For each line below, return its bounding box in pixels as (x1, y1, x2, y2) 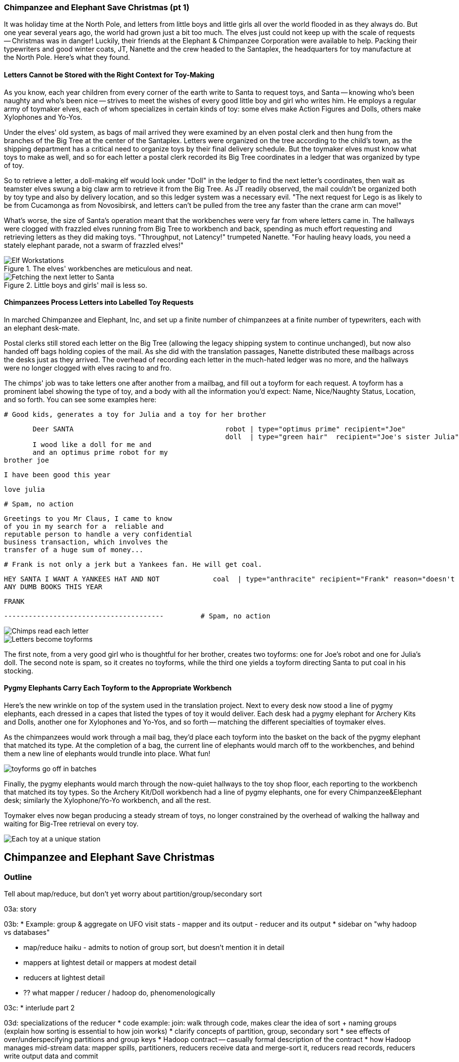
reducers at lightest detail (23, 973, 105, 982)
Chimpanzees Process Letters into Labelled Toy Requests (4, 298, 194, 307)
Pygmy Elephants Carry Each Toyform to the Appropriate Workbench (4, 684, 232, 692)
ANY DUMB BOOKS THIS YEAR (4, 582, 103, 591)
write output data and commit (4, 1052, 98, 1061)
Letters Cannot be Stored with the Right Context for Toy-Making (4, 70, 214, 79)
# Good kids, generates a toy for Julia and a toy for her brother (4, 410, 266, 418)
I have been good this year (4, 470, 111, 479)
